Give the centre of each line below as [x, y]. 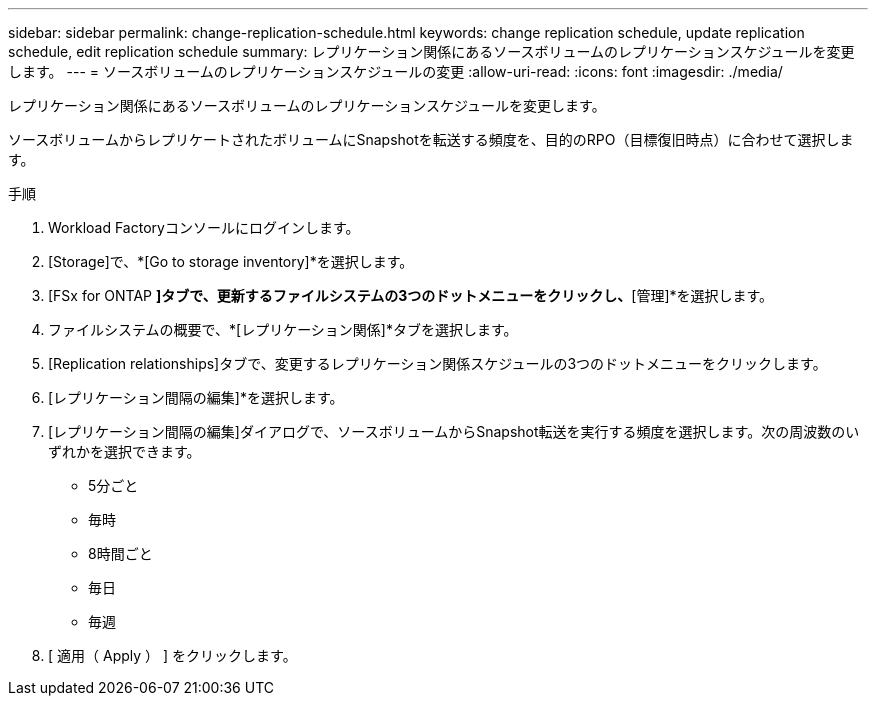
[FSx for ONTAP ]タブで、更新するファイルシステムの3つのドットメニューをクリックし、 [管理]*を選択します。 [411, 295]
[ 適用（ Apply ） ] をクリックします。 [172, 655]
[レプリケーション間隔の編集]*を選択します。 [196, 397]
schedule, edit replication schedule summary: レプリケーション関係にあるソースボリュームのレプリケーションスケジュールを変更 [431, 51]
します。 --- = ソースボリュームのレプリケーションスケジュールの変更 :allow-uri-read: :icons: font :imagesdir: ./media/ [395, 71]
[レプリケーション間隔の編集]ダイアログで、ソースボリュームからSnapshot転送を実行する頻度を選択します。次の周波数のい [454, 431]
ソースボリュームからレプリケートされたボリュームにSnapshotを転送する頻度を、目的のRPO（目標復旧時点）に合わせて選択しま [431, 139]
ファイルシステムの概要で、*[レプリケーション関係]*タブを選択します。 [283, 329]
